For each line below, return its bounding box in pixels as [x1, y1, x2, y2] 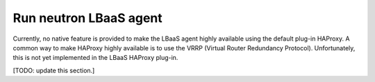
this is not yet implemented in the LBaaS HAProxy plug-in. [12, 54, 178, 62]
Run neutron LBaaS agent [12, 10, 162, 25]
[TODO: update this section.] [12, 66, 95, 74]
